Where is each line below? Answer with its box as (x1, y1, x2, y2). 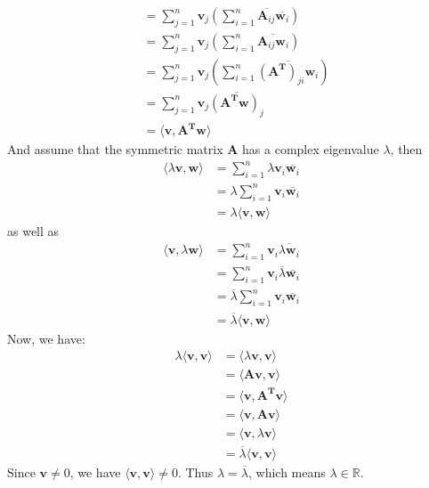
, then (390, 140, 423, 159)
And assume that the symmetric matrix (7, 140, 223, 159)
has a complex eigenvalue (242, 140, 379, 159)
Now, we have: (7, 329, 85, 347)
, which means (247, 463, 326, 482)
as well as (7, 221, 60, 240)
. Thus (177, 463, 214, 482)
